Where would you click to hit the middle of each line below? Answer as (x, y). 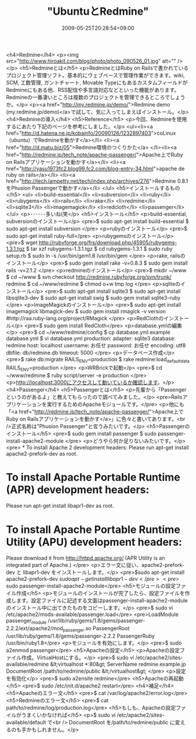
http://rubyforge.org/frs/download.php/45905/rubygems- (108, 242)
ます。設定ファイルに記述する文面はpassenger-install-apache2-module (102, 601)
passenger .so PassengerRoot (96, 629)
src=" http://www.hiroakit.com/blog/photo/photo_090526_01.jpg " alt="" (91, 61)
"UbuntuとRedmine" (98, 11)
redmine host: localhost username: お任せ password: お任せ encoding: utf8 (96, 345)
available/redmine (27, 664)
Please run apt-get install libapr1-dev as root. (60, 506)
